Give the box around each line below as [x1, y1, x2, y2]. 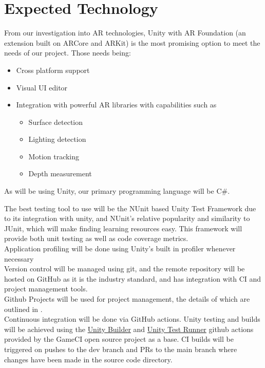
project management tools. [4, 283, 88, 294]
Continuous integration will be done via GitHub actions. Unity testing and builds [4, 314, 260, 324]
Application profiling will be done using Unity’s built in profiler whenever [4, 243, 236, 254]
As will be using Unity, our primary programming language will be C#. [4, 186, 230, 196]
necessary [4, 253, 34, 264]
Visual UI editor [16, 82, 68, 93]
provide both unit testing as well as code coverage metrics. [4, 233, 188, 244]
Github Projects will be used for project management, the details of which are [4, 293, 250, 304]
